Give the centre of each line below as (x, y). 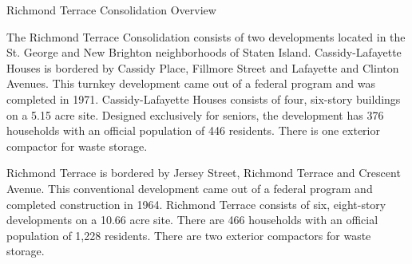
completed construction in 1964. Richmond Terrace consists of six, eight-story (196, 204)
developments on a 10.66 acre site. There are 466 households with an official (192, 220)
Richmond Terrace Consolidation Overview (111, 10)
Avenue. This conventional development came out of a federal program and (190, 188)
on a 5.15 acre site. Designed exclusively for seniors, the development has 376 (195, 114)
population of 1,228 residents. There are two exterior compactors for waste (189, 235)
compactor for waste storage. (77, 146)
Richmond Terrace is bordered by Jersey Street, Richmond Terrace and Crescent (204, 173)
